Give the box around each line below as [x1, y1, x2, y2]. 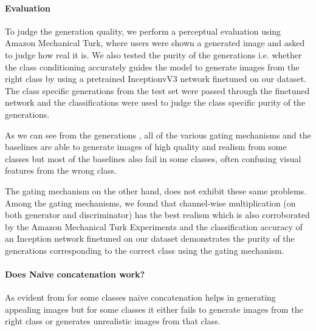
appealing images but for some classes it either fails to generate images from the [5, 302, 303, 315]
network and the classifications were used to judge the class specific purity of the [5, 96, 306, 109]
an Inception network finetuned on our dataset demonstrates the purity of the [5, 232, 295, 245]
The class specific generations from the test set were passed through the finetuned [5, 84, 310, 97]
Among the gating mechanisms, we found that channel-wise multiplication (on [5, 196, 296, 209]
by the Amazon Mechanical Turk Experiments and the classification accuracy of [5, 220, 303, 233]
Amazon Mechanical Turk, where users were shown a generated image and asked [5, 36, 305, 49]
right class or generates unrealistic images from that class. [5, 315, 221, 327]
